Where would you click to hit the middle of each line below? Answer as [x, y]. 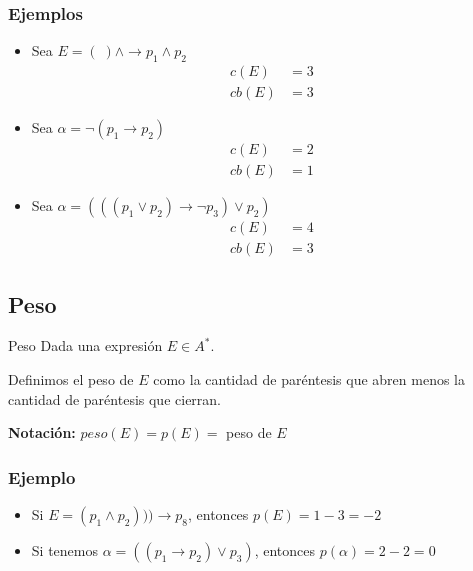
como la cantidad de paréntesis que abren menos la [309, 379]
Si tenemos [64, 550]
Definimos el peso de [71, 379]
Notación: [42, 432]
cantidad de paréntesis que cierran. [114, 398]
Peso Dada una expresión [85, 345]
